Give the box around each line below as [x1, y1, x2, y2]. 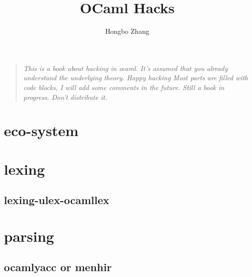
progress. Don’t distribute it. [23, 92, 107, 102]
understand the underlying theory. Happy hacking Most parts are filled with [23, 72, 248, 83]
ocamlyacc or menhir [4, 259, 112, 275]
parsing [4, 226, 54, 246]
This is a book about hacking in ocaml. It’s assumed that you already [23, 63, 228, 73]
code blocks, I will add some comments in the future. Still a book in [23, 82, 225, 92]
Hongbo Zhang [105, 26, 150, 36]
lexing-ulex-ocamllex [4, 192, 110, 208]
